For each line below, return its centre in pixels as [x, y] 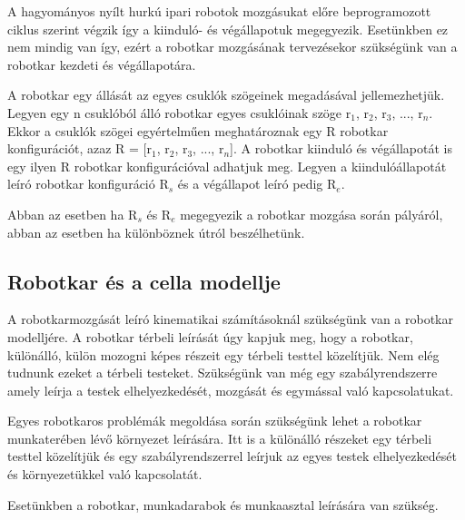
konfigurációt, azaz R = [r [79, 148]
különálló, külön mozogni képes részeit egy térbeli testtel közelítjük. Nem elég [223, 354]
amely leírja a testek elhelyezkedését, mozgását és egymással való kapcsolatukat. [231, 390]
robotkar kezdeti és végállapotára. [102, 64]
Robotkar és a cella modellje [144, 281]
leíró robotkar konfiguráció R [88, 184]
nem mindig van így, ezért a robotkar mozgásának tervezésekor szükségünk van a [232, 47]
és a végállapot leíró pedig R [257, 184]
